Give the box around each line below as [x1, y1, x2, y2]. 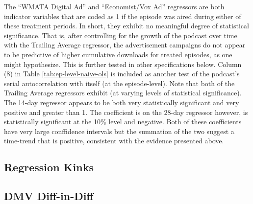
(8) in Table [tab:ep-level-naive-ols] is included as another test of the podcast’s [4, 68, 240, 79]
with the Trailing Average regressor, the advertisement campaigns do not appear [4, 40, 246, 50]
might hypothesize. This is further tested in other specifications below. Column [4, 59, 242, 69]
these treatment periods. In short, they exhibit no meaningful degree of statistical [4, 21, 249, 31]
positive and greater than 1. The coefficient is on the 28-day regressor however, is [4, 107, 248, 117]
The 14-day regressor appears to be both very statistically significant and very [4, 97, 239, 107]
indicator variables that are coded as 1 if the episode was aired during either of [4, 11, 241, 21]
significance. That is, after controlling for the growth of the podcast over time [4, 30, 237, 40]
